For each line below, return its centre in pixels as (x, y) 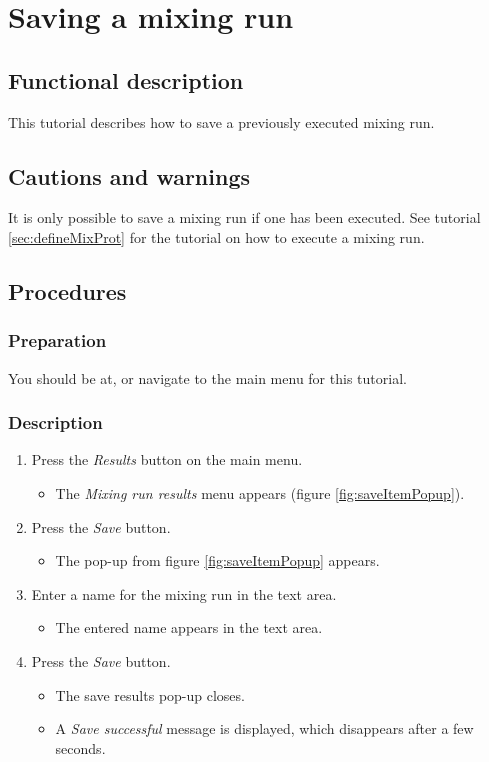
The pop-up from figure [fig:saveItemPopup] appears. (217, 560)
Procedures (67, 290)
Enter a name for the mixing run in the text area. (184, 593)
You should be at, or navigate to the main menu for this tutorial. (207, 377)
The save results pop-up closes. (150, 694)
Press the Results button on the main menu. (167, 459)
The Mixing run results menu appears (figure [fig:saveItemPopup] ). (260, 492)
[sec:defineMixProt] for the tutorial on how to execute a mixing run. (216, 236)
